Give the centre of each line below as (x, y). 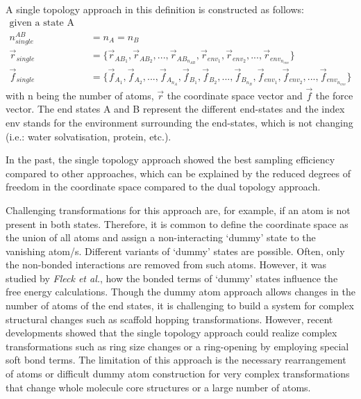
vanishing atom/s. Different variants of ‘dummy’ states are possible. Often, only (175, 251)
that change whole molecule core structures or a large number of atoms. (158, 387)
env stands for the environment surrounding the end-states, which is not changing (179, 122)
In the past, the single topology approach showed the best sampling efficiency (170, 160)
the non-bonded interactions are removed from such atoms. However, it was (166, 264)
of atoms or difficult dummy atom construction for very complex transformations (178, 374)
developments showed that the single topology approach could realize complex (171, 333)
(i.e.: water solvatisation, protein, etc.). (89, 136)
